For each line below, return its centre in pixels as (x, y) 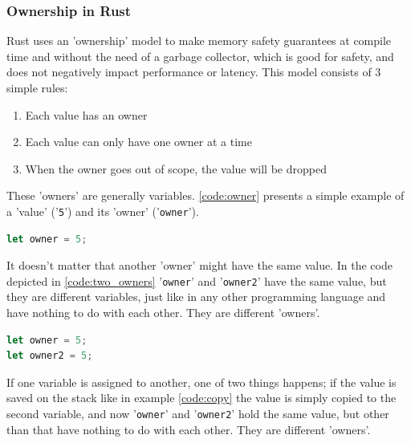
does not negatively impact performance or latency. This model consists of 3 (194, 72)
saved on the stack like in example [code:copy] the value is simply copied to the (201, 398)
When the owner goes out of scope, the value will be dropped (176, 168)
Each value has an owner (86, 114)
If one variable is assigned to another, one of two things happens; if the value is (201, 382)
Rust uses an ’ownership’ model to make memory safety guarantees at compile (199, 41)
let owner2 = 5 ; (50, 356)
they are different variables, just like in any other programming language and (196, 297)
